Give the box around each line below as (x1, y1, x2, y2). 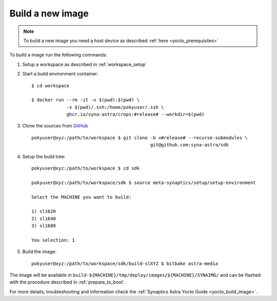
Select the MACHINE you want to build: (31, 194, 132, 200)
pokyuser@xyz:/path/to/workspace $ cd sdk (31, 165, 140, 172)
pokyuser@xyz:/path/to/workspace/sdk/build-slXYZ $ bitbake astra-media (31, 260, 218, 267)
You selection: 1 (31, 237, 75, 243)
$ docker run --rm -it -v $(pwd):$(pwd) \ (31, 97, 140, 103)
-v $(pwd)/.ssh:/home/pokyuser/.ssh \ (66, 104, 164, 110)
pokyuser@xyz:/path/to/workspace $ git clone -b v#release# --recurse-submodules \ (31, 135, 248, 141)
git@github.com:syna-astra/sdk (150, 142, 229, 148)
